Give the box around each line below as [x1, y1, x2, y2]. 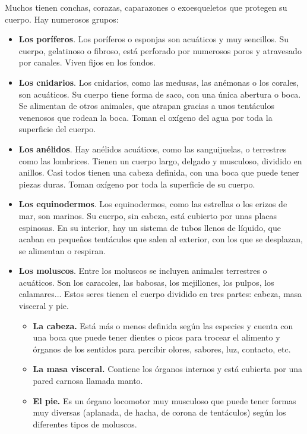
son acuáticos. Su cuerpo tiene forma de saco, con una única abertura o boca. [18, 88, 301, 100]
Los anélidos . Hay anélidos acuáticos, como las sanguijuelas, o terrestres [18, 142, 287, 155]
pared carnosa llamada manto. [33, 374, 143, 387]
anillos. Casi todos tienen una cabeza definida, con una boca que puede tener [18, 166, 299, 179]
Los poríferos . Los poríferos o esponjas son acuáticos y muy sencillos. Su [18, 33, 289, 45]
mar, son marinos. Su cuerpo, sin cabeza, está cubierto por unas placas [18, 209, 277, 221]
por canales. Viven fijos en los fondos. [18, 56, 156, 68]
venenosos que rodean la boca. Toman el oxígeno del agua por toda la [18, 111, 273, 123]
